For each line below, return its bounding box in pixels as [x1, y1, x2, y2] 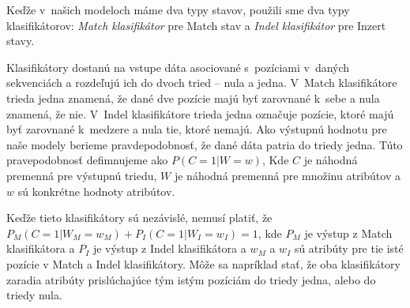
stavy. [6, 32, 35, 49]
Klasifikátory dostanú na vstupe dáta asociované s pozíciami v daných [6, 58, 350, 75]
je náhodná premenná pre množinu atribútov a [174, 167, 401, 183]
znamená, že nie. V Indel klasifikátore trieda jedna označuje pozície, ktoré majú [6, 105, 394, 122]
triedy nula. [6, 287, 62, 303]
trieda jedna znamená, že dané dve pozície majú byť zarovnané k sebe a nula [6, 89, 380, 106]
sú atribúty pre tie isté [294, 240, 404, 257]
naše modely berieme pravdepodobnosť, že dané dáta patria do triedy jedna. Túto [6, 136, 403, 152]
